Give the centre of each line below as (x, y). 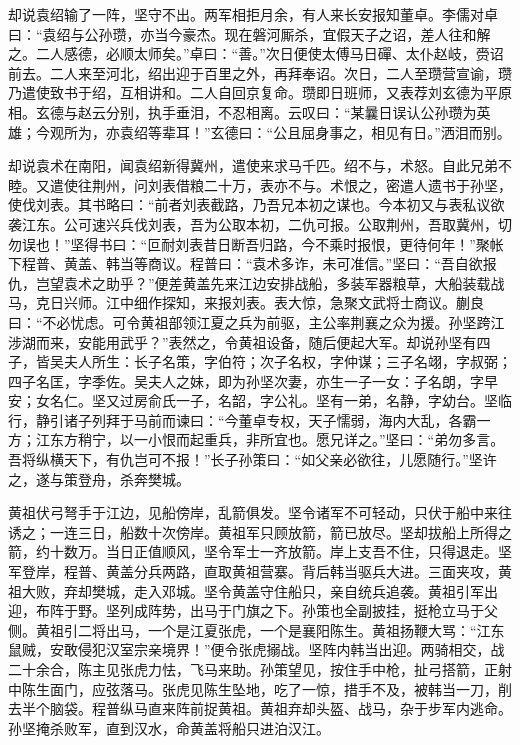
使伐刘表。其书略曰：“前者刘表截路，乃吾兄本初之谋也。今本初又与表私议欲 (256, 204)
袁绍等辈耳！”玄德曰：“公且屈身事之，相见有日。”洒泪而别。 (315, 131)
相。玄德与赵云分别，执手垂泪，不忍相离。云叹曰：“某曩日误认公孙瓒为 (242, 111)
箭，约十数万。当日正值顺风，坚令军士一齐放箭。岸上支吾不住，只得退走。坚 (260, 551)
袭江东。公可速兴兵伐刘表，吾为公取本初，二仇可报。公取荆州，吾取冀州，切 (260, 223)
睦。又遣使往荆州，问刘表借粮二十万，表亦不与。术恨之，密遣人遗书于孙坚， (260, 184)
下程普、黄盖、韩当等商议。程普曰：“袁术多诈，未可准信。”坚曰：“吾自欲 (245, 263)
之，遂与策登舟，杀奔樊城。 (99, 478)
